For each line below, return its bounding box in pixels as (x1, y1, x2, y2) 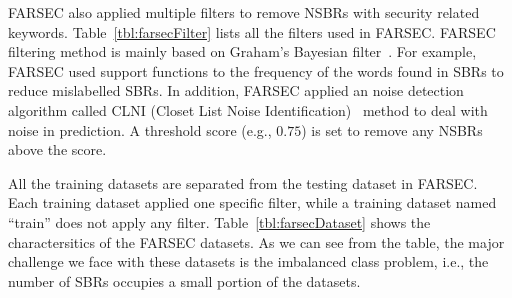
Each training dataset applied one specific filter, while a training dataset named (8, 192, 497, 213)
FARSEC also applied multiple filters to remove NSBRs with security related (8, 2, 480, 22)
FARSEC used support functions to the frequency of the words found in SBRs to (8, 60, 504, 81)
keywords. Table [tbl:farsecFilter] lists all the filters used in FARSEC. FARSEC (8, 21, 496, 42)
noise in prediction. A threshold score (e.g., (8, 119, 272, 140)
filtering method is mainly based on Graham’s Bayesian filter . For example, (8, 41, 477, 62)
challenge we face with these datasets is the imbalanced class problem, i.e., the (8, 251, 489, 272)
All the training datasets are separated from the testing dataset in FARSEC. (8, 172, 478, 193)
